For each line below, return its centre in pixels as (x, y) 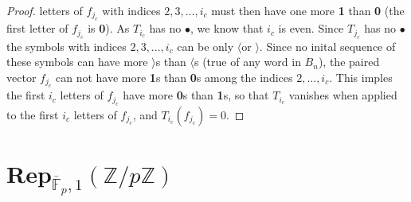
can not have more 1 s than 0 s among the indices (174, 77)
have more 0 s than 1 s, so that (196, 95)
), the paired (349, 62)
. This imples (361, 77)
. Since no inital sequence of (327, 46)
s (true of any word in (248, 62)
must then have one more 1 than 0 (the (308, 10)
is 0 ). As (109, 28)
